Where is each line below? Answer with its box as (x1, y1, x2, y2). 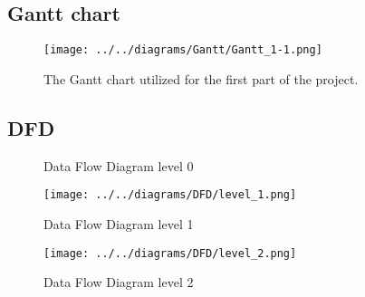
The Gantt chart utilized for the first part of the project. (43, 69, 359, 88)
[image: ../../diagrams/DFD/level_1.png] (43, 188, 297, 202)
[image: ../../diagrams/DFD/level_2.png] (43, 246, 297, 260)
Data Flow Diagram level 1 (43, 214, 194, 233)
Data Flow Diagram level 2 (43, 273, 194, 292)
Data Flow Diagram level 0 (43, 156, 194, 175)
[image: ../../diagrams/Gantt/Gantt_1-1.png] (43, 43, 322, 57)
